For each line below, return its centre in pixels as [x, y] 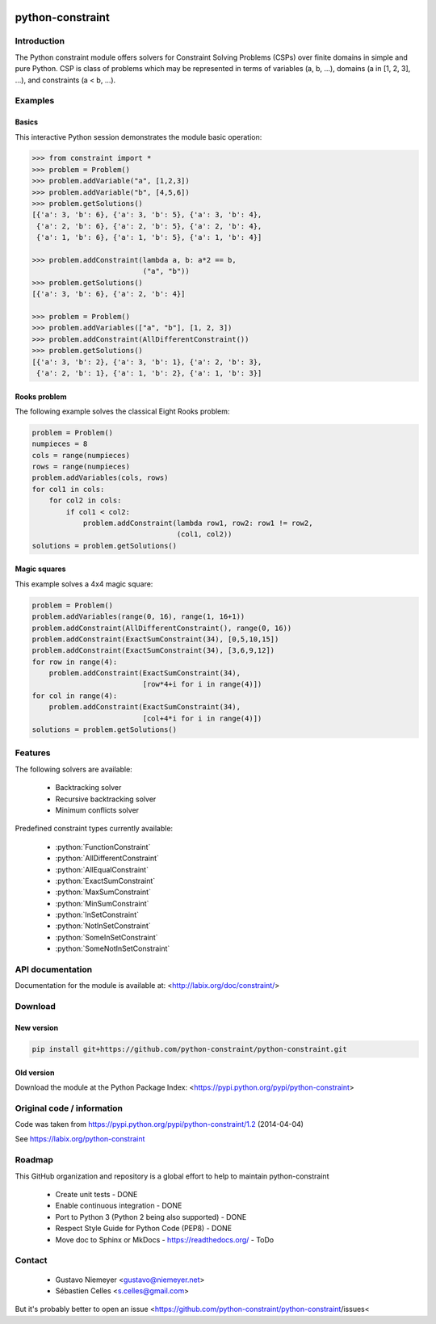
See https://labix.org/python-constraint [80, 1139]
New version [37, 1028]
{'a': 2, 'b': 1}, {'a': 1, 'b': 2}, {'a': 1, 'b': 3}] [149, 373]
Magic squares [40, 569]
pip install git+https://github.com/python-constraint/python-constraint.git [189, 1049]
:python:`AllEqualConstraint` [102, 869]
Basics [27, 122]
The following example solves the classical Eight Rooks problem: [122, 411]
